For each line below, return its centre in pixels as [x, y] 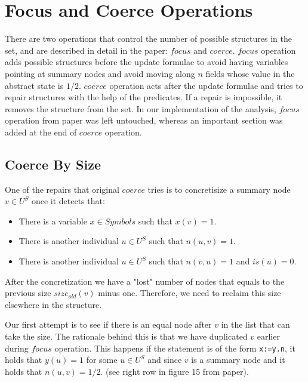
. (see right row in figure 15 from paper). [175, 371]
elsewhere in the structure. [53, 304]
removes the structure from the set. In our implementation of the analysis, [141, 108]
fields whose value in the [250, 73]
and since [165, 360]
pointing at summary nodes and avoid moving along [100, 73]
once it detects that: [68, 201]
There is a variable [53, 221]
